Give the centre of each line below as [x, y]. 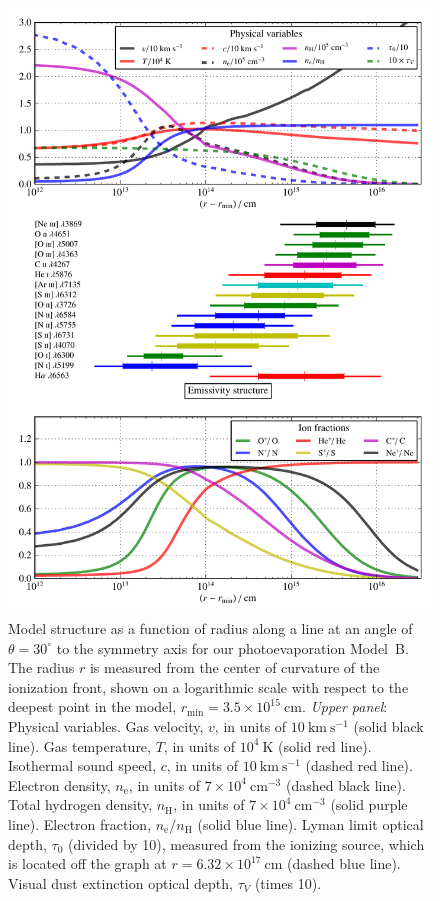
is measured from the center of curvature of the [234, 667]
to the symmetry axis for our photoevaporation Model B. [232, 647]
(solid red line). [325, 745]
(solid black [388, 725]
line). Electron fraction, [80, 823]
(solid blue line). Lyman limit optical [310, 823]
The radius [41, 667]
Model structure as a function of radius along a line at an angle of [210, 627]
